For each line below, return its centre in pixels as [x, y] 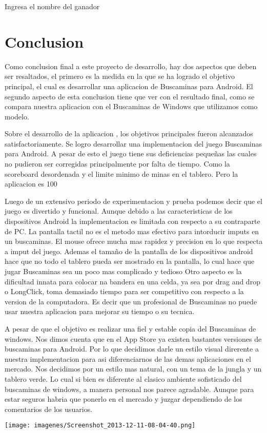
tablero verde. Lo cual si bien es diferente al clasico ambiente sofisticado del [123, 378]
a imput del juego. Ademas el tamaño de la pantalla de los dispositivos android [129, 251]
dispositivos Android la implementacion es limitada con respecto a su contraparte [132, 221]
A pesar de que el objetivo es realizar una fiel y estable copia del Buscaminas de [130, 328]
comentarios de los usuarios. [49, 409]
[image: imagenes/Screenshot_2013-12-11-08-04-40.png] [100, 426]
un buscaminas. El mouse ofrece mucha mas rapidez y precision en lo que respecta [134, 241]
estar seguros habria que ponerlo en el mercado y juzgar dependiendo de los [124, 399]
